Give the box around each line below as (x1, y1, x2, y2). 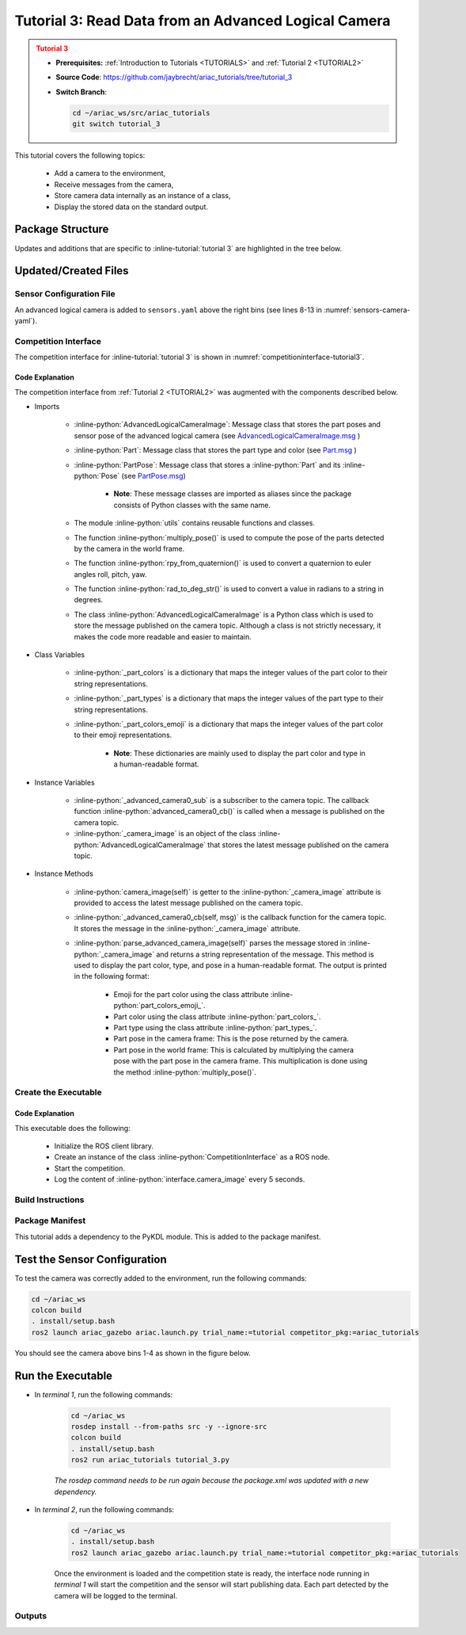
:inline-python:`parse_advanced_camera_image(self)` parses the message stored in (74, 938, 347, 948)
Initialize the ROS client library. (54, 1141, 154, 1151)
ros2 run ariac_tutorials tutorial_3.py (70, 1455, 229, 1465)
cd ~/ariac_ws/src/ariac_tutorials (72, 108, 210, 117)
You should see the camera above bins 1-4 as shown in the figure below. (14, 1348, 251, 1358)
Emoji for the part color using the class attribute (113, 989, 269, 999)
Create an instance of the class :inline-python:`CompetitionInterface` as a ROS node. (54, 1152, 331, 1162)
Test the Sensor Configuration (14, 1252, 167, 1266)
